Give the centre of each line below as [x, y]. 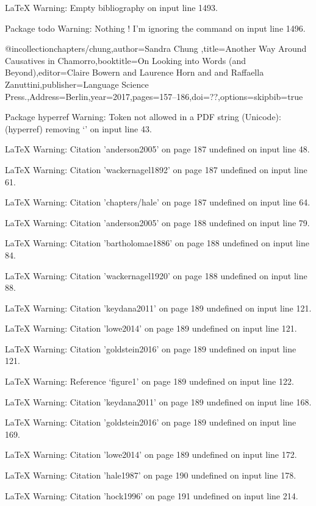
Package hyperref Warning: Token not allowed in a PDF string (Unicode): [143, 117]
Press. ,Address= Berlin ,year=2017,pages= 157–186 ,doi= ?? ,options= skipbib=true [154, 96]
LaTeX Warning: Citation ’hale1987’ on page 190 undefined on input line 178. [151, 475]
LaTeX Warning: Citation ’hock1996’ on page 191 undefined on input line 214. [152, 495]
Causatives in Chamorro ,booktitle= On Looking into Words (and [125, 60]
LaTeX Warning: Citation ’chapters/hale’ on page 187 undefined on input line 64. [158, 202]
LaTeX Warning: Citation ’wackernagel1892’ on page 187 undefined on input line [156, 169]
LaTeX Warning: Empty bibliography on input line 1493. [111, 7]
